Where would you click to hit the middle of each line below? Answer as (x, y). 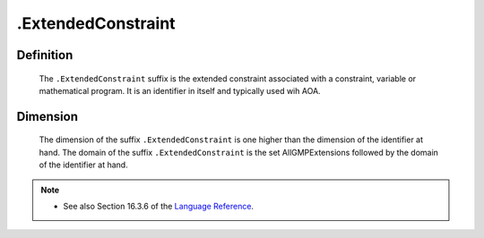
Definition (45, 55)
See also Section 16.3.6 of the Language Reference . (159, 206)
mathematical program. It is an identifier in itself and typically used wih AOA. (180, 90)
